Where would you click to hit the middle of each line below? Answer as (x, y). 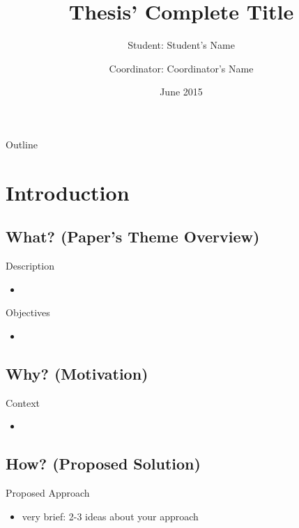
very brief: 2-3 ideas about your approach (110, 516)
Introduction (68, 192)
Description (30, 266)
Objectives (28, 312)
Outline (22, 144)
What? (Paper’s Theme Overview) (133, 236)
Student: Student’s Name (181, 45)
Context (23, 402)
